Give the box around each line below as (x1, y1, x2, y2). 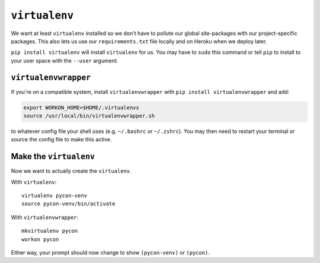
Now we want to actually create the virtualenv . (11, 167, 132, 175)
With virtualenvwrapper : (11, 214, 79, 221)
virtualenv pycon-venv (21, 192, 88, 199)
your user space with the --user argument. (11, 57, 119, 64)
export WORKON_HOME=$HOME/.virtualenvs (23, 104, 139, 111)
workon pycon (21, 236, 59, 243)
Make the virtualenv (11, 151, 95, 161)
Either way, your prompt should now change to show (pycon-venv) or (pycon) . (11, 249, 210, 256)
